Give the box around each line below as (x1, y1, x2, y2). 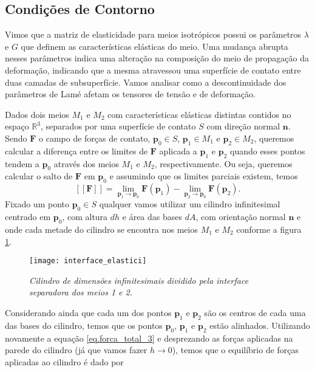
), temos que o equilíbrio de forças (172, 343, 299, 356)
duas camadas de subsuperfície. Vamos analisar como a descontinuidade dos (5, 75, 286, 88)
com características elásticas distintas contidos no (107, 108, 291, 120)
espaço (5, 120, 29, 133)
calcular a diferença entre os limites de (5, 144, 148, 157)
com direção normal (206, 120, 280, 133)
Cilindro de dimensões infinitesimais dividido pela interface (29, 274, 249, 286)
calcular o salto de (5, 170, 73, 182)
